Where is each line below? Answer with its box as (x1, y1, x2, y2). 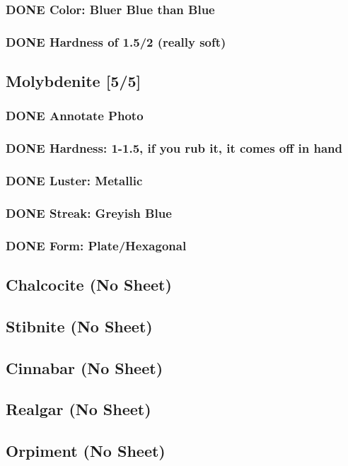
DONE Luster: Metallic (6, 172, 143, 190)
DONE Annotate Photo (6, 107, 144, 124)
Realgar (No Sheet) (6, 398, 151, 420)
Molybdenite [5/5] (6, 70, 141, 92)
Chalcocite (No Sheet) (6, 274, 172, 296)
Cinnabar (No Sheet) (6, 356, 163, 378)
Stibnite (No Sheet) (6, 315, 153, 337)
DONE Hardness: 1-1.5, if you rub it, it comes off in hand (6, 139, 342, 157)
